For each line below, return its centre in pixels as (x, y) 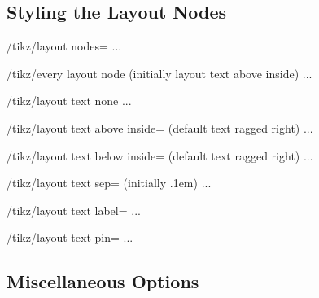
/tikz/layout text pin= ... (70, 237)
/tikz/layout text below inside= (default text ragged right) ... (160, 155)
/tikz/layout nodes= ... (64, 46)
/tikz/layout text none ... (69, 101)
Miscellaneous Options (103, 281)
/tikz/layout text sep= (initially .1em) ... (109, 183)
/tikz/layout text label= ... (74, 210)
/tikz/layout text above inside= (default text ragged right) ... (160, 127)
